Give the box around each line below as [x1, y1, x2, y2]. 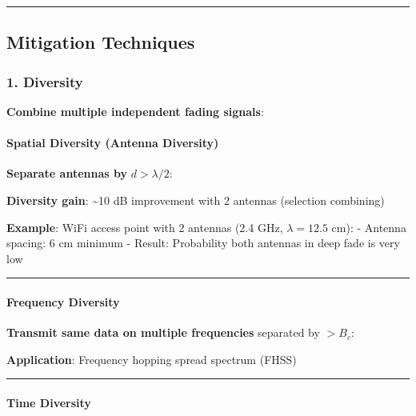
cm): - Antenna [331, 218, 406, 235]
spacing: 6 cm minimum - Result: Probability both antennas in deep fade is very [6, 234, 400, 251]
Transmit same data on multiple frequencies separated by [6, 324, 320, 341]
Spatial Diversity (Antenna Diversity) [6, 134, 219, 151]
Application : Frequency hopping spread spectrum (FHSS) [6, 350, 297, 367]
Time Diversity [6, 394, 91, 410]
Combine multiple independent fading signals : [6, 103, 264, 119]
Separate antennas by [6, 165, 127, 182]
